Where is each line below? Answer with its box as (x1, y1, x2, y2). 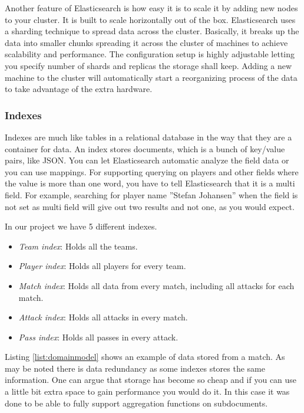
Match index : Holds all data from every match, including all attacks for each (18, 279, 295, 291)
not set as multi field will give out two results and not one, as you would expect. (5, 200, 295, 212)
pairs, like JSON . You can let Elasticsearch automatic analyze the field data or (5, 154, 289, 166)
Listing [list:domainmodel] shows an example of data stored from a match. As (5, 350, 285, 363)
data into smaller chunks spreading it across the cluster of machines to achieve (5, 36, 288, 48)
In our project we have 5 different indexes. (5, 220, 157, 232)
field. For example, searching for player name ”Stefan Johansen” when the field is (5, 188, 298, 201)
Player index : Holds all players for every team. (18, 260, 186, 272)
